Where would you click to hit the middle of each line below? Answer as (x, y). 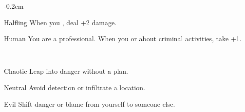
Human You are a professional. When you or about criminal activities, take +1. (123, 39)
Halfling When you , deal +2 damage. (60, 22)
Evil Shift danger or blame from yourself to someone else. (90, 104)
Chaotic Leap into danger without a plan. (66, 71)
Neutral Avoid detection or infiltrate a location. (75, 87)
